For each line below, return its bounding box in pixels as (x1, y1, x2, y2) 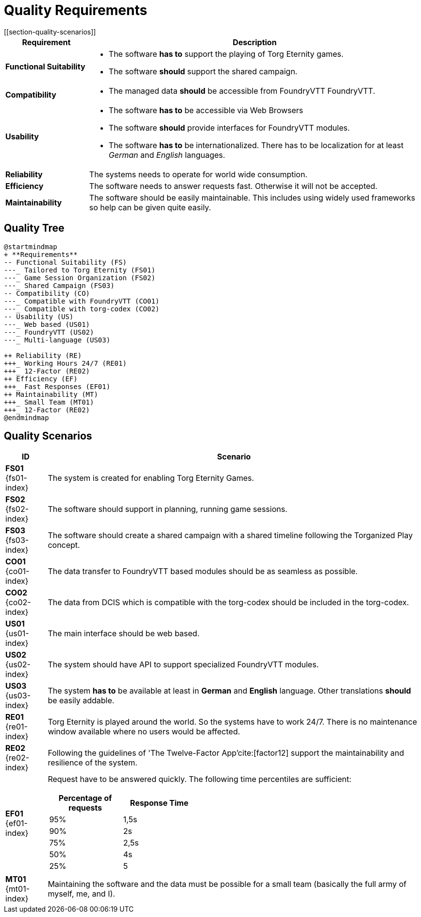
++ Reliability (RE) (4, 351, 82, 359)
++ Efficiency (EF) (4, 374, 78, 383)
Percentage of (58, 793, 112, 803)
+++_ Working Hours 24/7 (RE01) (4, 359, 127, 367)
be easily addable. (48, 696, 115, 706)
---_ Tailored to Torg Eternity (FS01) (4, 266, 155, 274)
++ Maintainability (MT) (4, 390, 98, 398)
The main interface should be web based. (48, 628, 200, 639)
